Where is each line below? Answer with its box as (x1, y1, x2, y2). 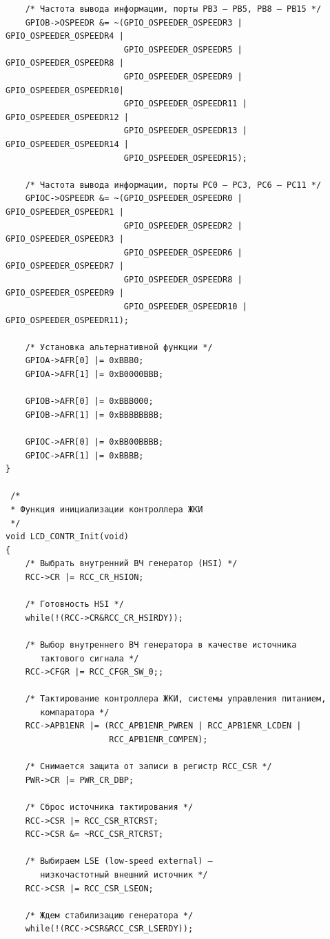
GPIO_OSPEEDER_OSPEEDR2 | (123, 220, 243, 231)
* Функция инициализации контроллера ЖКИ (10, 504, 203, 514)
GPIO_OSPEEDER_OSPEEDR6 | (123, 247, 243, 258)
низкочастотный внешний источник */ (40, 870, 208, 880)
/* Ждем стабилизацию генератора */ (25, 910, 194, 920)
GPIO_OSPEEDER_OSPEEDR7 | (6, 261, 124, 271)
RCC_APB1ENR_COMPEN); (109, 735, 208, 745)
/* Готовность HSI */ (25, 599, 124, 610)
